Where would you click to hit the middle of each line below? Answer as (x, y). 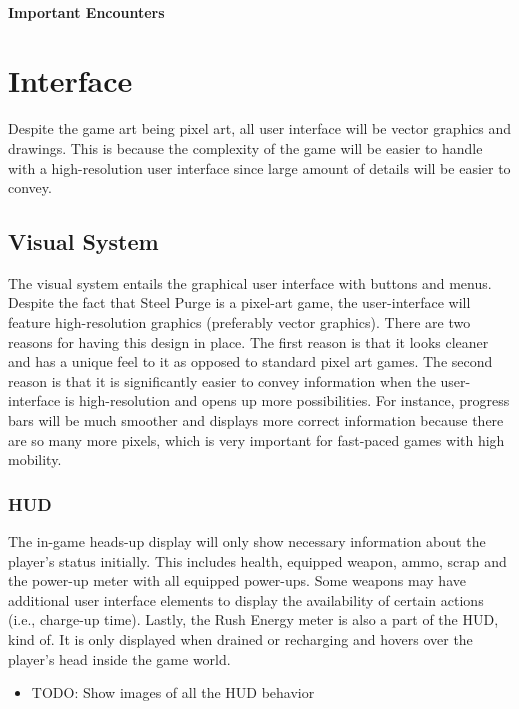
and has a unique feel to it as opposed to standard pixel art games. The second (250, 361)
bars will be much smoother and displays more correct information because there (256, 420)
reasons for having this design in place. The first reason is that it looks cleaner (248, 341)
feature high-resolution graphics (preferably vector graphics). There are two (239, 322)
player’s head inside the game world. (119, 658)
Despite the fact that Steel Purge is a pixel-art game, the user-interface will (239, 302)
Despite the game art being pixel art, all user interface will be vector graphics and (260, 128)
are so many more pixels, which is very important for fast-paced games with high (256, 439)
